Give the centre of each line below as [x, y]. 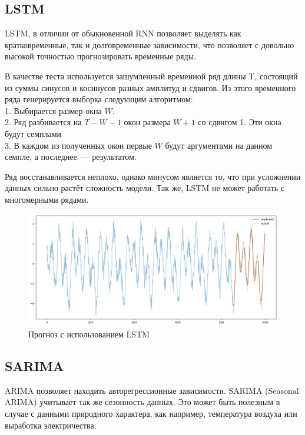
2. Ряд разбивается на [43, 122]
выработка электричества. [51, 425]
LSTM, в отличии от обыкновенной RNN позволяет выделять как [123, 33]
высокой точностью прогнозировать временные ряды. [100, 56]
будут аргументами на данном [219, 145]
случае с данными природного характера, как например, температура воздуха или [151, 413]
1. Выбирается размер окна [53, 110]
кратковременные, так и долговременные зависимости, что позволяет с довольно [150, 44]
